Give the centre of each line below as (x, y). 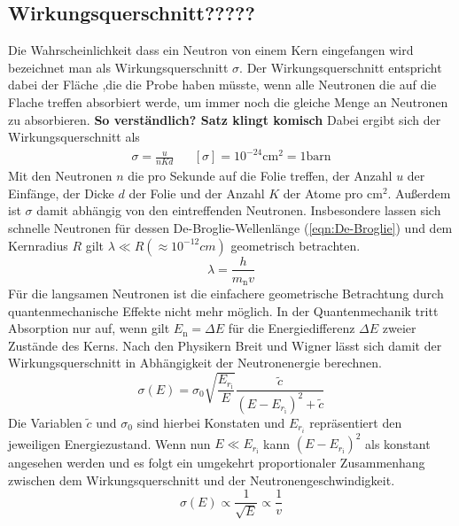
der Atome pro (323, 193)
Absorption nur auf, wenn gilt (89, 328)
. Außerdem (419, 193)
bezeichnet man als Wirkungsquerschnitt (118, 67)
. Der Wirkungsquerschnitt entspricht (341, 67)
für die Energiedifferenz (292, 328)
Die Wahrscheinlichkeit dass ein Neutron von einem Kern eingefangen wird (211, 50)
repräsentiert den (356, 422)
